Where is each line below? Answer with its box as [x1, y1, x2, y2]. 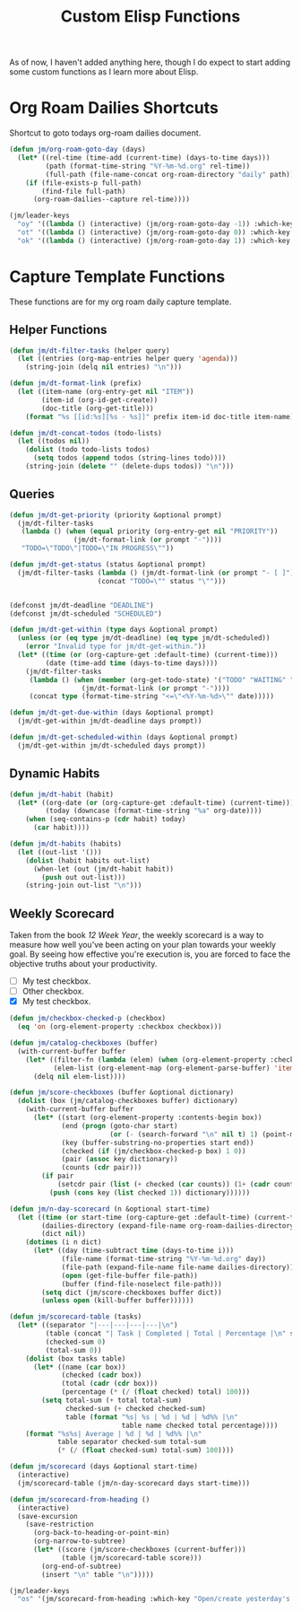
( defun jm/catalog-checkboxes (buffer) [9, 1038, 159, 1047]
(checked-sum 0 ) [45, 1337, 106, 1346]
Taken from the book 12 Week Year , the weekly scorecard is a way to [9, 930, 264, 941]
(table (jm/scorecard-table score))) [61, 1553, 202, 1563]
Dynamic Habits [9, 766, 100, 782]
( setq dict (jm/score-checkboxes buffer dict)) [41, 1288, 222, 1297]
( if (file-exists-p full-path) [25, 178, 142, 188]
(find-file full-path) [41, 187, 126, 196]
